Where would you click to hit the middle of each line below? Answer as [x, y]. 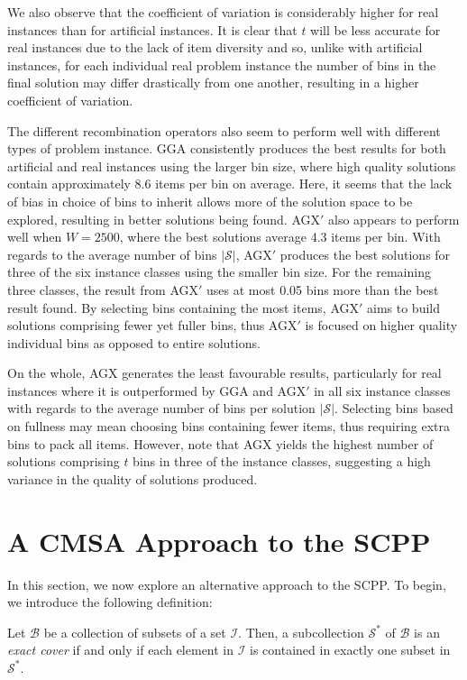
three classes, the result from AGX [103, 289]
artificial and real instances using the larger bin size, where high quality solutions [232, 165]
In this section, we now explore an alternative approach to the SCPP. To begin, [227, 584]
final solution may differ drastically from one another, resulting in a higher [213, 83]
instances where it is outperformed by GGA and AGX [157, 390]
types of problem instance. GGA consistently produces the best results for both [227, 148]
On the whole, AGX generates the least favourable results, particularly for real [224, 373]
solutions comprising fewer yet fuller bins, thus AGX [152, 325]
